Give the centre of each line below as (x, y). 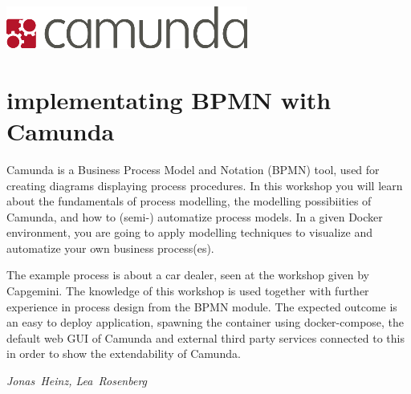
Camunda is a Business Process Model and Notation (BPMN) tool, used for (193, 169)
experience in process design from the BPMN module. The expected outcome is (202, 306)
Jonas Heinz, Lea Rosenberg (77, 381)
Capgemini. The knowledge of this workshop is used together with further (188, 291)
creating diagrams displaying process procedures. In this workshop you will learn (205, 185)
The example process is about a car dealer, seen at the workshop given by (188, 275)
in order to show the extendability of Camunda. (124, 353)
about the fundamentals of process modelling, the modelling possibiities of (189, 201)
